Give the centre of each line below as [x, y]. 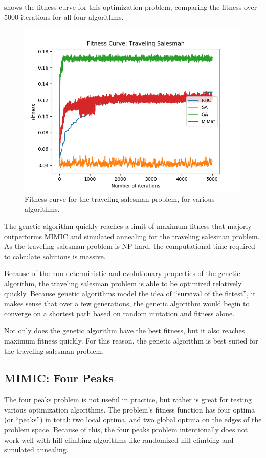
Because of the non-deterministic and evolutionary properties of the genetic [122, 273]
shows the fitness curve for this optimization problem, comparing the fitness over [131, 7]
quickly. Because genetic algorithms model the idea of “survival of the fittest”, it [130, 293]
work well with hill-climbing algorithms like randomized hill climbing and [119, 439]
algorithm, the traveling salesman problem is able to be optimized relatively [123, 283]
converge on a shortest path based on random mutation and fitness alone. [119, 313]
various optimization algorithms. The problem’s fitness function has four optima [130, 409]
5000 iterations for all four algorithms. [64, 17]
